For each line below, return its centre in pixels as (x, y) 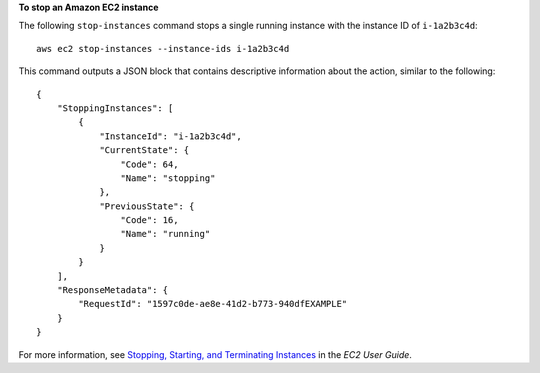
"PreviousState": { (147, 206)
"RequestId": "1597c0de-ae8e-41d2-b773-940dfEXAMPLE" (213, 304)
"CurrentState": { (144, 150)
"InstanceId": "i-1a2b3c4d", (170, 136)
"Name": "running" (165, 234)
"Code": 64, (149, 164)
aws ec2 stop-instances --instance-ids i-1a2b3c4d (163, 48)
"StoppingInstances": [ (115, 108)
